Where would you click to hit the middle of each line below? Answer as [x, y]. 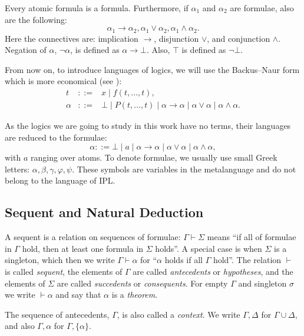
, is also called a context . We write [179, 314]
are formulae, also [262, 8]
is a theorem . [135, 295]
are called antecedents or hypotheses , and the [213, 272]
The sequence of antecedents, [57, 314]
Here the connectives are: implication [72, 38]
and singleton [262, 283]
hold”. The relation [247, 260]
